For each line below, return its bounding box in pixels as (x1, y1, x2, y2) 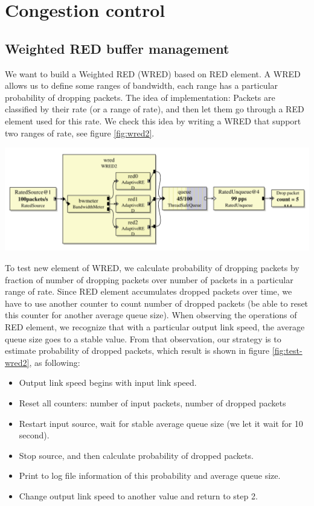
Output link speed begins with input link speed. (19, 376, 197, 389)
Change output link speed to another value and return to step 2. (19, 489, 258, 502)
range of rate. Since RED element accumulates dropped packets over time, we (5, 285, 292, 298)
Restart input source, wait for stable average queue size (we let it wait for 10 (19, 417, 303, 429)
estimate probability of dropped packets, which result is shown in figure (5, 344, 270, 357)
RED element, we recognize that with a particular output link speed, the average (5, 320, 305, 333)
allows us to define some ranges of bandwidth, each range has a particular (5, 79, 278, 92)
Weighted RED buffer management (5, 39, 229, 57)
